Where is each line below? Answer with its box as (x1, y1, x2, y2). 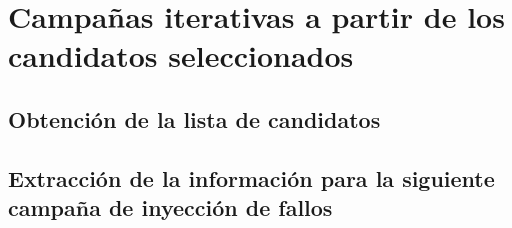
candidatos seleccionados (8, 35, 354, 76)
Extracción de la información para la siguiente (8, 162, 495, 193)
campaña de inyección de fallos (8, 192, 333, 223)
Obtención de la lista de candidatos (8, 103, 381, 134)
